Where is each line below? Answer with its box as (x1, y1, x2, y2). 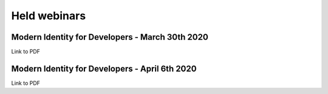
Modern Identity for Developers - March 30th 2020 (11, 32, 209, 42)
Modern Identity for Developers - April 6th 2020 (11, 63, 197, 74)
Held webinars (11, 9, 86, 22)
